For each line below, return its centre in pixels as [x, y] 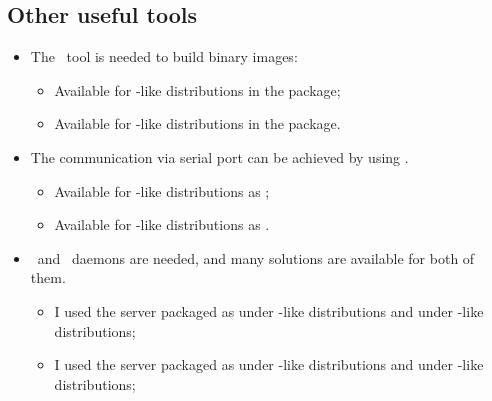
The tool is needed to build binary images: [164, 56]
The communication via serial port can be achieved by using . [219, 156]
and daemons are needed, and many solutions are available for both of [256, 257]
